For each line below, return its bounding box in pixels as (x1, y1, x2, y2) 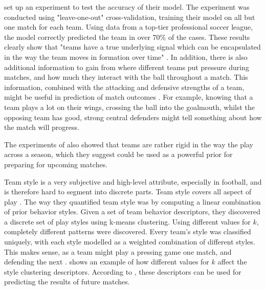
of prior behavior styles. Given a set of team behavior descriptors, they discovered (4, 206, 260, 217)
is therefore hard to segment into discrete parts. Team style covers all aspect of (4, 186, 252, 197)
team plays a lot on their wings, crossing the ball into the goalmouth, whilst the (4, 101, 255, 112)
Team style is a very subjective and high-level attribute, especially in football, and (4, 176, 262, 187)
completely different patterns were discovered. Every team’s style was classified (4, 226, 251, 237)
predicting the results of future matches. (4, 276, 130, 287)
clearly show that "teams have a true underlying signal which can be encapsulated (4, 41, 261, 52)
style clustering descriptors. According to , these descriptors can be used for (4, 266, 241, 277)
